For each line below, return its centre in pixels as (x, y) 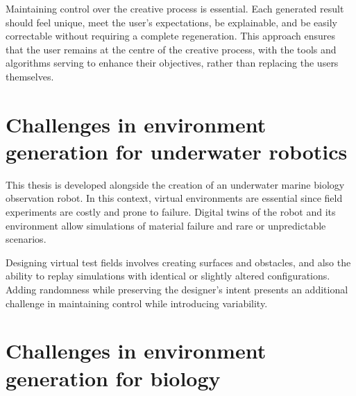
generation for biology (113, 378)
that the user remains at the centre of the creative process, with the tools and (171, 49)
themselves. (30, 76)
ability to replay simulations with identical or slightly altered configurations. (168, 276)
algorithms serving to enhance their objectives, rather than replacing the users (172, 63)
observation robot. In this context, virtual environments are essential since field (174, 198)
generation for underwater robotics (177, 151)
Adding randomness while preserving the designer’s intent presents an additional (177, 290)
